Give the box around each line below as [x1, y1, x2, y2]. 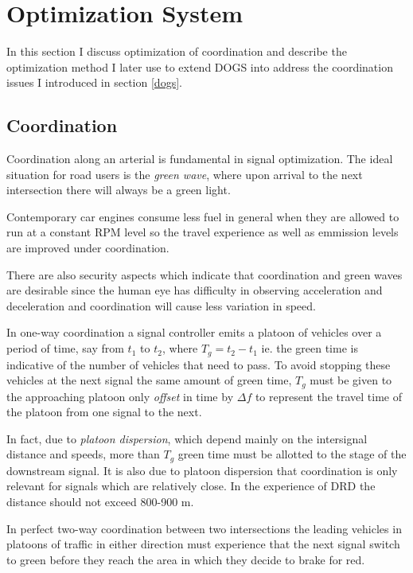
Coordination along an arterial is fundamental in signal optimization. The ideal [6, 150, 393, 167]
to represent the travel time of [255, 388, 403, 404]
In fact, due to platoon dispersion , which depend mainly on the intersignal [6, 430, 368, 446]
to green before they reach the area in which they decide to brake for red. [6, 551, 365, 567]
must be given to [310, 372, 392, 388]
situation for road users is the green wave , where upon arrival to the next [6, 166, 363, 182]
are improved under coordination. [6, 240, 169, 256]
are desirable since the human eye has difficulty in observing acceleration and [6, 282, 383, 298]
